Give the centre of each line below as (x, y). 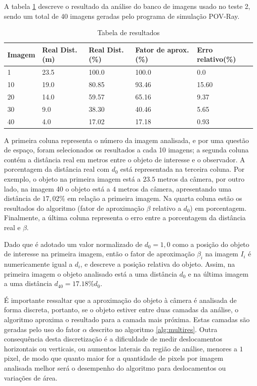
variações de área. (31, 377)
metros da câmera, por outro (201, 179)
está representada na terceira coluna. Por (182, 169)
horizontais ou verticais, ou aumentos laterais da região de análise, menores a (121, 348)
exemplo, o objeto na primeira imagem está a (72, 179)
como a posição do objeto (211, 244)
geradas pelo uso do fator (42, 329)
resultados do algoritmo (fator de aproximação (74, 208)
